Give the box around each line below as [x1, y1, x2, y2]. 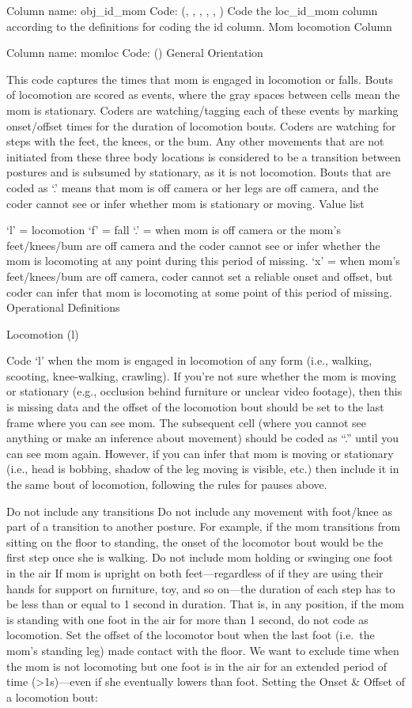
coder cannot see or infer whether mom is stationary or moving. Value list [6, 195, 365, 211]
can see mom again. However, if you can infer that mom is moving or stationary [6, 445, 394, 461]
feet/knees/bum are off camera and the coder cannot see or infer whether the [6, 237, 380, 253]
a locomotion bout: [6, 688, 98, 705]
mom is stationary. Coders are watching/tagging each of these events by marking [6, 101, 399, 118]
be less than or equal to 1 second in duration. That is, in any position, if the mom [6, 596, 404, 612]
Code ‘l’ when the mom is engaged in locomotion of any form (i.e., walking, [6, 352, 372, 369]
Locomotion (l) [6, 325, 79, 342]
